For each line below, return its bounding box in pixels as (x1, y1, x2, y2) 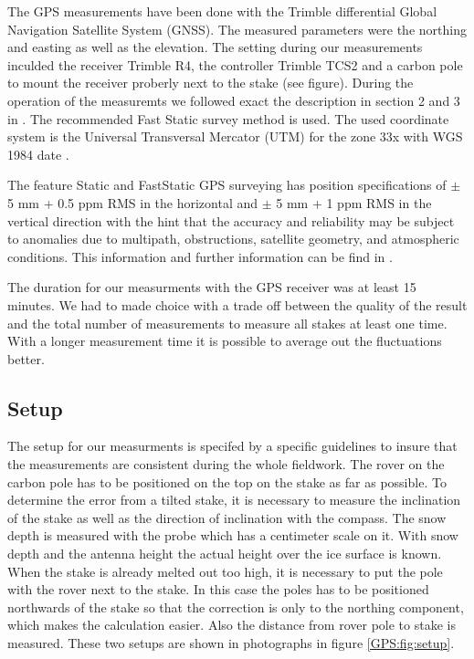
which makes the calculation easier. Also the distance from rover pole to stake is (7, 615, 456, 634)
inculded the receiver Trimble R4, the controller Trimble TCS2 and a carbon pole (7, 55, 463, 74)
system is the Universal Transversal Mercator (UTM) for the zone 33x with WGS (7, 127, 463, 146)
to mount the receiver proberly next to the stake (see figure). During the (7, 73, 414, 92)
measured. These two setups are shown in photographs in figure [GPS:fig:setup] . (7, 633, 455, 653)
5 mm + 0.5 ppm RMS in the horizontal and (7, 193, 258, 212)
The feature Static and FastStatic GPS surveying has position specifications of (7, 175, 447, 194)
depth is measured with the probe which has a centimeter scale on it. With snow (7, 526, 458, 545)
